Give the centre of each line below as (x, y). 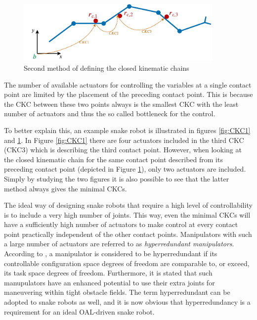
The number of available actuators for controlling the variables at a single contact (128, 84)
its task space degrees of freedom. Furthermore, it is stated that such (108, 273)
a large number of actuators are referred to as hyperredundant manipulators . (119, 244)
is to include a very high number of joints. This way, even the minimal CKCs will (127, 214)
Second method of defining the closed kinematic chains (107, 68)
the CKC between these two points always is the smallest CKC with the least (121, 104)
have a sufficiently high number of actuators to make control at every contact (121, 224)
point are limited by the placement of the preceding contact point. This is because (128, 94)
